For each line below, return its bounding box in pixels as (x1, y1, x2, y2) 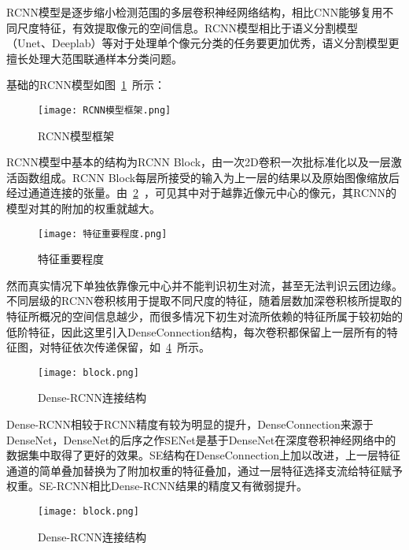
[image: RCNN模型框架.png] (38, 104, 171, 116)
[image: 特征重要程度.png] (38, 228, 168, 240)
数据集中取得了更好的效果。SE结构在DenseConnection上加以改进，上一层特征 (6, 447, 400, 463)
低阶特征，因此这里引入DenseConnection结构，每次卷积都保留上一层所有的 (6, 323, 387, 340)
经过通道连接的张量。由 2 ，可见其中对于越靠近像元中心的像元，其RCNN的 (6, 184, 397, 201)
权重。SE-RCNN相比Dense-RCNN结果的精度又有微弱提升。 (6, 478, 308, 494)
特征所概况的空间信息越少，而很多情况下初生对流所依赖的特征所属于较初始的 (6, 308, 403, 325)
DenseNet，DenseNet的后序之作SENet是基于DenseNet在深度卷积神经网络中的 (6, 431, 396, 448)
